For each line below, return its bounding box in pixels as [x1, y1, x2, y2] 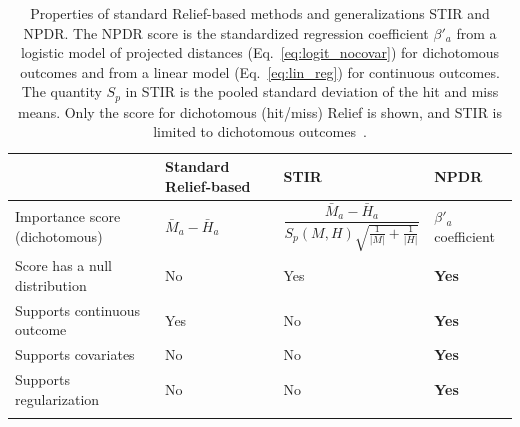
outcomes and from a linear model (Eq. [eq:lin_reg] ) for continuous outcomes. [20, 61, 500, 82]
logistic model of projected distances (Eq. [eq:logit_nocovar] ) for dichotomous [20, 42, 500, 63]
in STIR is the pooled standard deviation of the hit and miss [125, 81, 499, 102]
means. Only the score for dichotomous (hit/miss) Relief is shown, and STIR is [17, 101, 503, 122]
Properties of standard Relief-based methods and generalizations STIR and [30, 3, 490, 23]
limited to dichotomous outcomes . [153, 121, 367, 142]
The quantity [21, 81, 102, 102]
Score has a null [15, 255, 112, 276]
